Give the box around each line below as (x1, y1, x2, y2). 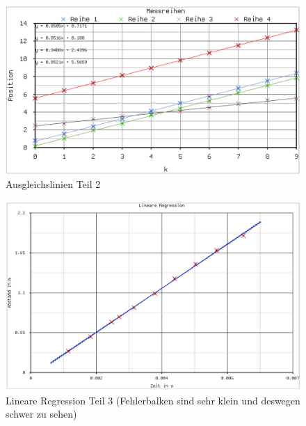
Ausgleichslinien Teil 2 (6, 177, 101, 191)
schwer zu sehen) (6, 407, 77, 421)
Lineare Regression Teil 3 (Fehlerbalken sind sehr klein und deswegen (6, 393, 300, 407)
